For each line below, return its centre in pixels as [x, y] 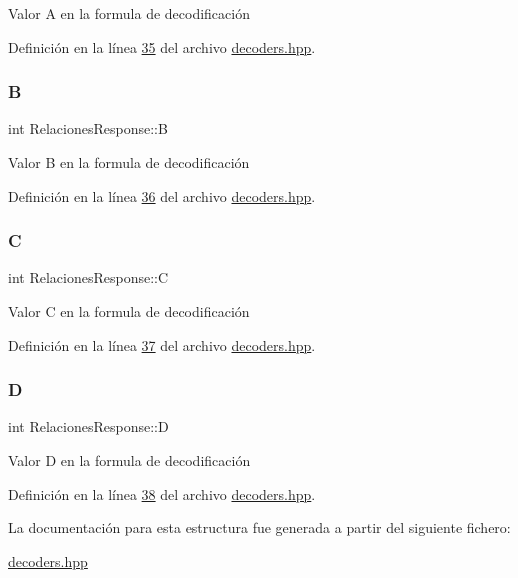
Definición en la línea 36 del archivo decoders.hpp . [162, 195]
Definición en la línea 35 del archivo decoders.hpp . [162, 46]
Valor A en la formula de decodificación [129, 13]
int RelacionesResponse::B [88, 128]
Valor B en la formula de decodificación [129, 162]
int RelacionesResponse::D [88, 426]
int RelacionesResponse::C [88, 277]
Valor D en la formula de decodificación [129, 460]
